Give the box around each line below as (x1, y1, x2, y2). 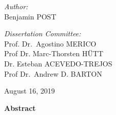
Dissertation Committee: (4, 28, 81, 39)
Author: (4, 1, 28, 11)
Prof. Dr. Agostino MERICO (4, 38, 96, 49)
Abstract (4, 102, 36, 113)
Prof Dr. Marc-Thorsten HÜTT (4, 48, 104, 59)
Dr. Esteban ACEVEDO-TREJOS (4, 58, 112, 68)
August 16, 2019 (4, 85, 55, 96)
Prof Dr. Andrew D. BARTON (4, 68, 102, 79)
